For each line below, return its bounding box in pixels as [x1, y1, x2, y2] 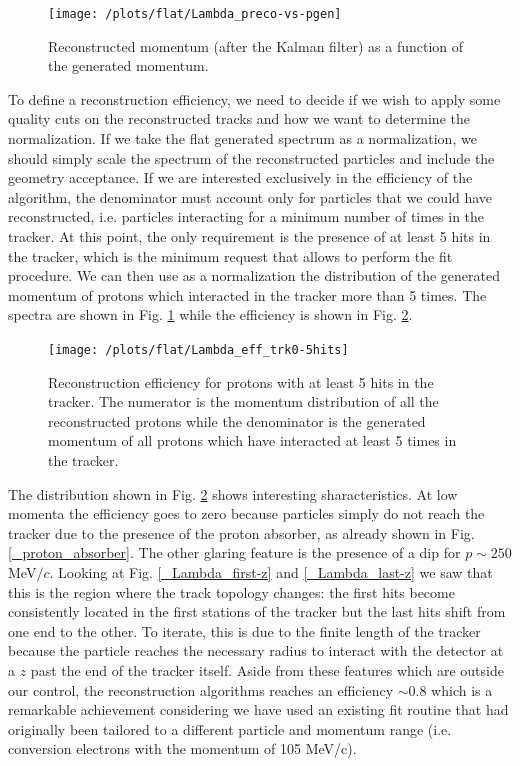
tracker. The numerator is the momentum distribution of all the [48, 391, 439, 412]
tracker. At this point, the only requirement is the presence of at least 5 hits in [8, 226, 491, 246]
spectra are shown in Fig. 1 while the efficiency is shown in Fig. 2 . [8, 304, 413, 325]
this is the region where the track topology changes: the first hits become [8, 581, 455, 602]
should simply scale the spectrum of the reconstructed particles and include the [8, 147, 495, 168]
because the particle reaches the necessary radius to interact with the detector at [8, 640, 504, 661]
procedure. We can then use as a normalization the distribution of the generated [8, 265, 500, 286]
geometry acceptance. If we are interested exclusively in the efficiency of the [8, 167, 473, 188]
